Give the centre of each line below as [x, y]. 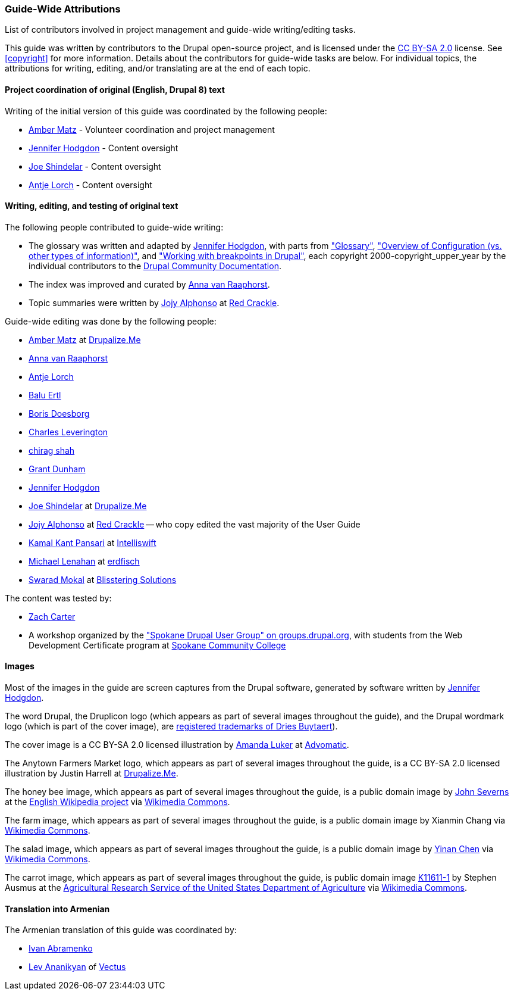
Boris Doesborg [59, 413]
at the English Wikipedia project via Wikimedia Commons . [117, 802]
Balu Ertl [45, 395]
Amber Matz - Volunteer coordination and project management [152, 129]
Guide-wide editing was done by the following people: [111, 321]
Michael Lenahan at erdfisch [84, 561]
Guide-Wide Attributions [63, 9]
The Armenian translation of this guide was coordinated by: [121, 930]
